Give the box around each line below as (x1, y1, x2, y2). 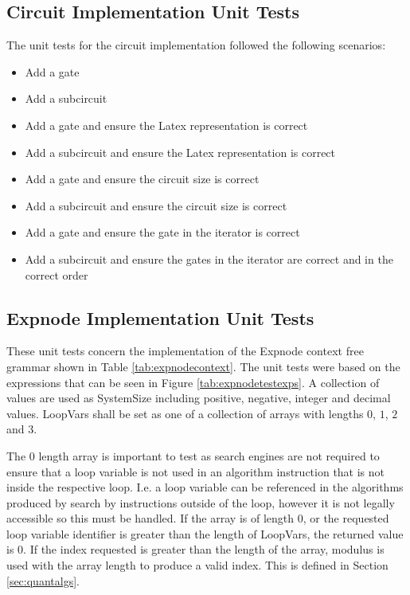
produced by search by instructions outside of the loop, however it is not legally (6, 494, 395, 511)
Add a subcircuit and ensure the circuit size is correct (25, 197, 287, 213)
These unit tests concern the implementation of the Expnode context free (6, 343, 364, 359)
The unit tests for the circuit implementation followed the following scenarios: (6, 37, 386, 53)
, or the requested (303, 510, 389, 526)
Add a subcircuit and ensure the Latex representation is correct (25, 143, 336, 160)
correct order (25, 266, 88, 283)
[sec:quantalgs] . (6, 572, 80, 589)
